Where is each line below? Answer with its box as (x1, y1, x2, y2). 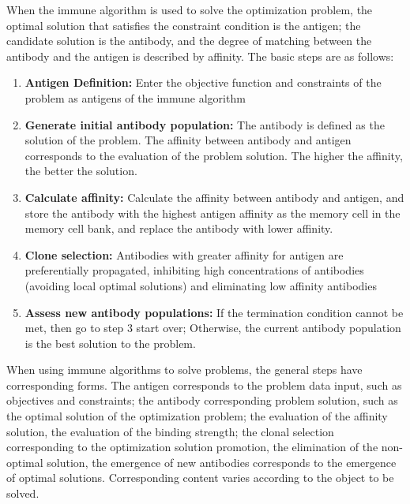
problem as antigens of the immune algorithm (24, 89, 246, 106)
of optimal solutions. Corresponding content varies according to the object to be (6, 469, 394, 486)
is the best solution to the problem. (24, 334, 196, 351)
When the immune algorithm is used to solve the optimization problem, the (6, 2, 373, 17)
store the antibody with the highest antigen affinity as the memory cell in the (24, 204, 401, 221)
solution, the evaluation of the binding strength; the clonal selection (6, 423, 334, 439)
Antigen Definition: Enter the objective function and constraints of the (24, 74, 382, 91)
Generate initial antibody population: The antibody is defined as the (24, 116, 385, 133)
